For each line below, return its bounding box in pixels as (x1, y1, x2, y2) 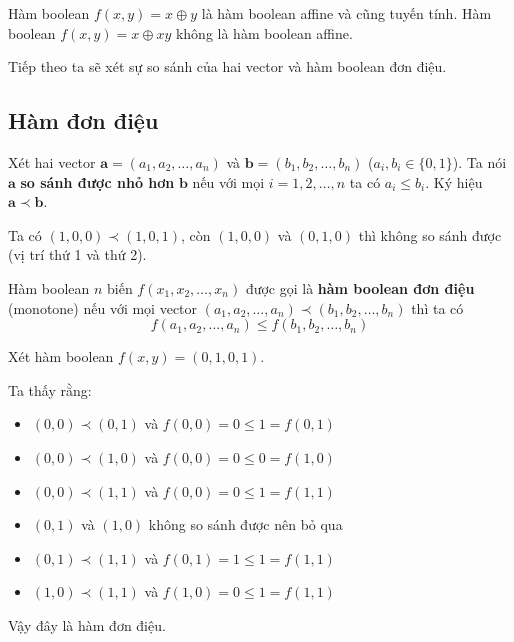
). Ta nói (452, 151, 507, 172)
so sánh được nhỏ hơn (20, 171, 175, 192)
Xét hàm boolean (8, 346, 114, 367)
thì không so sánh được (358, 224, 502, 245)
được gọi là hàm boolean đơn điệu (245, 277, 475, 298)
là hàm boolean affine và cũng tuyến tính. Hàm (201, 3, 492, 23)
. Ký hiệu (425, 171, 483, 192)
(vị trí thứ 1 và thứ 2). (8, 244, 147, 265)
